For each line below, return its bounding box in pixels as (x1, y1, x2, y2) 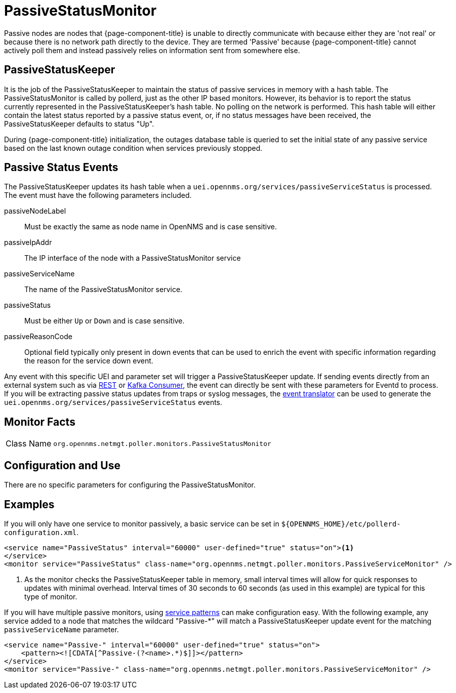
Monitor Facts (4, 415, 75, 428)
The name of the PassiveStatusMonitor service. (24, 285, 183, 294)
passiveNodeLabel (4, 207, 66, 216)
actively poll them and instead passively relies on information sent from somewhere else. (4, 46, 300, 55)
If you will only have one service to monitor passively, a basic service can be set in (4, 519, 279, 528)
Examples (4, 498, 55, 511)
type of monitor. (24, 592, 77, 601)
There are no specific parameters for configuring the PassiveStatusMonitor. (4, 480, 256, 490)
